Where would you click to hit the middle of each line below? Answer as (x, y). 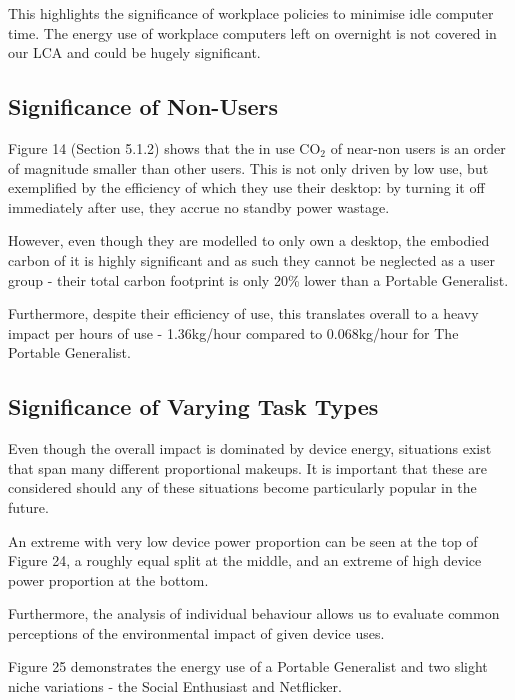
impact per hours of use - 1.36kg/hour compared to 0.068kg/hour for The (233, 332)
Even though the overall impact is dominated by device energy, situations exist (250, 448)
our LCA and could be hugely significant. (134, 52)
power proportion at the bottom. (108, 579)
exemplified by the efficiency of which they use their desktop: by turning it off (246, 187)
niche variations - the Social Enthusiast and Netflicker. (175, 686)
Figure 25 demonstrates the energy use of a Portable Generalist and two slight (248, 666)
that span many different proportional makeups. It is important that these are (247, 467)
